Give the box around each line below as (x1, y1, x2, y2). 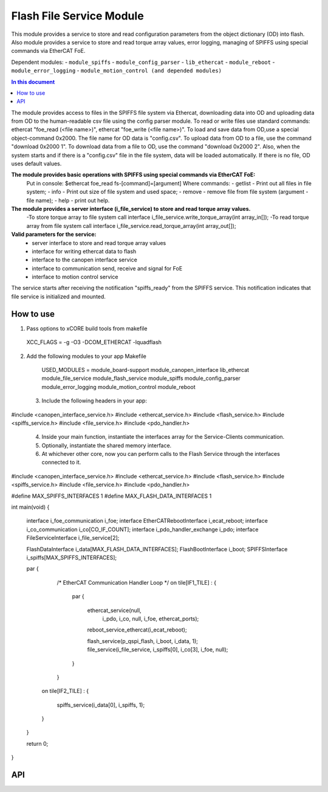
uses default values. (11, 160, 62, 167)
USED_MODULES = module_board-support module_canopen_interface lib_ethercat (41, 366, 249, 373)
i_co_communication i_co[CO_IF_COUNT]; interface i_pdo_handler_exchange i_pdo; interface (26, 526, 259, 533)
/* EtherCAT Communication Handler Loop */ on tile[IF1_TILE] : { (56, 579, 217, 586)
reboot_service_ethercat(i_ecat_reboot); (87, 626, 188, 633)
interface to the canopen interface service (32, 256, 138, 264)
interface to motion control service (32, 274, 118, 281)
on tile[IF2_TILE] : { (41, 687, 89, 695)
